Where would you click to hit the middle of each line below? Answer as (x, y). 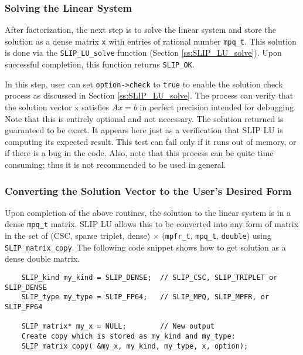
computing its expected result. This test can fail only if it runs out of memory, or (151, 141)
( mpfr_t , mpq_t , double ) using (217, 236)
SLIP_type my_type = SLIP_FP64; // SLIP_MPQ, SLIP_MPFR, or (145, 297)
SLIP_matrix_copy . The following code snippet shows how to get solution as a (145, 247)
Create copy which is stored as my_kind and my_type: (128, 336)
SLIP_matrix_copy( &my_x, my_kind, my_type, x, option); (135, 346)
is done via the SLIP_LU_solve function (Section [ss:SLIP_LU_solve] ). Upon (143, 53)
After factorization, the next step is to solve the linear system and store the (140, 30)
